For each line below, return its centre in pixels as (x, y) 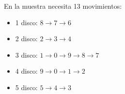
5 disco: (26, 87)
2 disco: (26, 39)
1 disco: (26, 22)
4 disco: (26, 71)
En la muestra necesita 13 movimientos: (63, 6)
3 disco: (26, 55)
